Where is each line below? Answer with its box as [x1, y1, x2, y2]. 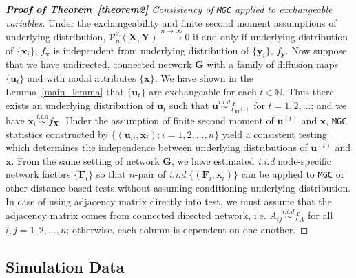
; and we [311, 98, 347, 113]
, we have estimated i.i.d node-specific [171, 153, 332, 167]
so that [96, 167, 126, 181]
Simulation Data [6, 255, 125, 277]
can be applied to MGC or [241, 167, 345, 181]
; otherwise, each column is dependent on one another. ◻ [66, 222, 308, 236]
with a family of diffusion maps [207, 57, 339, 71]
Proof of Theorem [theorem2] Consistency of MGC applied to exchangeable [6, 2, 333, 16]
